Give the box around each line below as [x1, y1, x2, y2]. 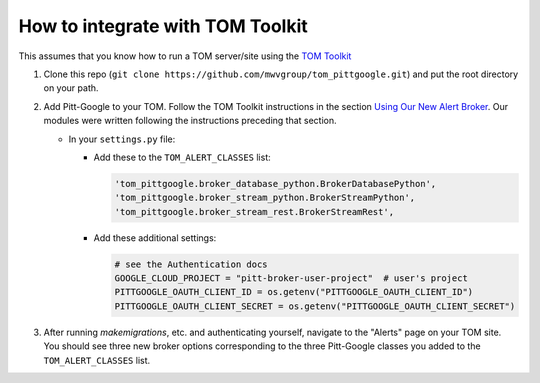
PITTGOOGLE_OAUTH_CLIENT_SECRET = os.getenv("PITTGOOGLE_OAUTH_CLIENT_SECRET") [114, 300, 516, 312]
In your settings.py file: [68, 133, 176, 145]
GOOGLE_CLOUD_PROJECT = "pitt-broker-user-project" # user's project [114, 273, 469, 284]
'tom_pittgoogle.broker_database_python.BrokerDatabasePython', [114, 178, 437, 189]
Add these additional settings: [93, 231, 217, 244]
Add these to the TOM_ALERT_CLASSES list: [93, 151, 272, 163]
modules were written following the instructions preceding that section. [43, 115, 337, 127]
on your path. [43, 82, 99, 94]
